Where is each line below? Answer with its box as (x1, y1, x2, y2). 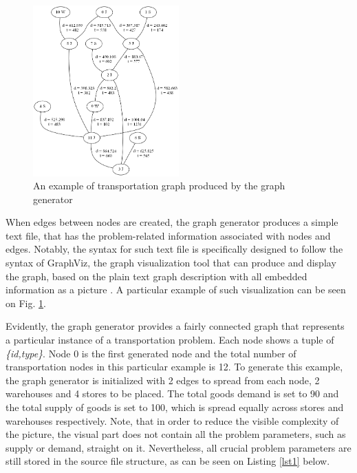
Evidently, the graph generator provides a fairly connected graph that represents (6, 319, 345, 333)
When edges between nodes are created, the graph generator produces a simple (6, 215, 338, 229)
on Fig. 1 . (6, 295, 46, 310)
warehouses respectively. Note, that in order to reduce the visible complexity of (6, 413, 339, 428)
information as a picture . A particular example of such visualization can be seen (6, 282, 346, 297)
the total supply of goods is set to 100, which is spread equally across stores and (6, 400, 344, 414)
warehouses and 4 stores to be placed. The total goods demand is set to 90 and (6, 386, 339, 401)
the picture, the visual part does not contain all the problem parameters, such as (6, 427, 346, 441)
